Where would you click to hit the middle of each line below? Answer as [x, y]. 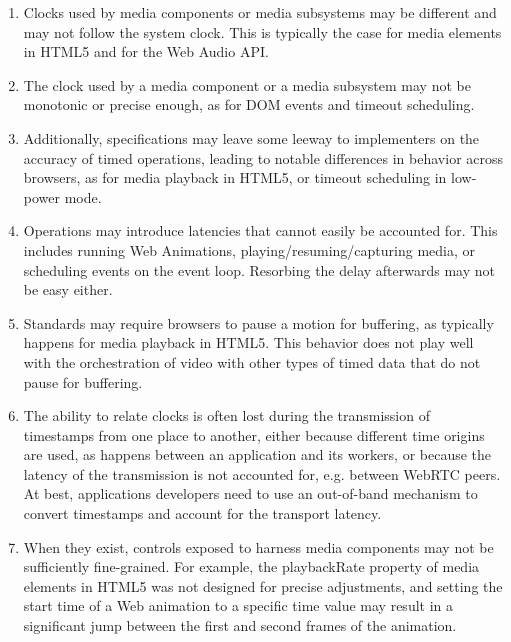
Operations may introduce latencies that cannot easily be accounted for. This [260, 230]
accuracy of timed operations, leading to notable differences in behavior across [263, 157]
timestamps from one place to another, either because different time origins [254, 434]
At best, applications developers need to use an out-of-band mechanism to [250, 493]
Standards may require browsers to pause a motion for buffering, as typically [258, 322]
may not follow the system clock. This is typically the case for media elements [262, 31]
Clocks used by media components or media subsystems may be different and [260, 12]
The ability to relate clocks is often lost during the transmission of [226, 415]
